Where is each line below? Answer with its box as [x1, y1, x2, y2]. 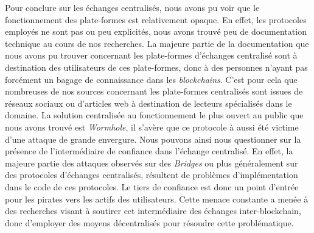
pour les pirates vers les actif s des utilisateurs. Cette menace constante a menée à [5, 192, 309, 205]
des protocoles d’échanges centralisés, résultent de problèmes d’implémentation [5, 168, 298, 181]
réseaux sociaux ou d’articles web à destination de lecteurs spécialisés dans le [5, 96, 292, 109]
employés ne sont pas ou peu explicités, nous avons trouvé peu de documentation [5, 25, 307, 38]
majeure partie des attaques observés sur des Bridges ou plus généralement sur [5, 156, 298, 169]
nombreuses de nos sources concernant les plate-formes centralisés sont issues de [5, 85, 303, 98]
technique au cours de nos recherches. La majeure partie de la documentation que [5, 37, 309, 49]
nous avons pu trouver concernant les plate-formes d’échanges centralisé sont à [5, 49, 298, 62]
